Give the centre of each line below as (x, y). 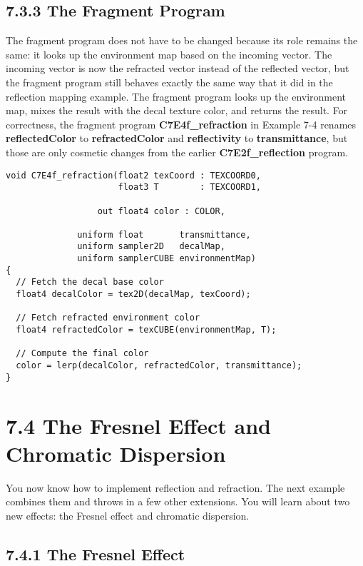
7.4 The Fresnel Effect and (138, 425)
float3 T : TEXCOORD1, (189, 187)
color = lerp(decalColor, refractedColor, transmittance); (159, 366)
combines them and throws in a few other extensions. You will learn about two (178, 501)
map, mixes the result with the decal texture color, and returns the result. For (177, 110)
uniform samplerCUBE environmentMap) (167, 259)
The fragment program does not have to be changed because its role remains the (182, 40)
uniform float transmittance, (164, 234)
